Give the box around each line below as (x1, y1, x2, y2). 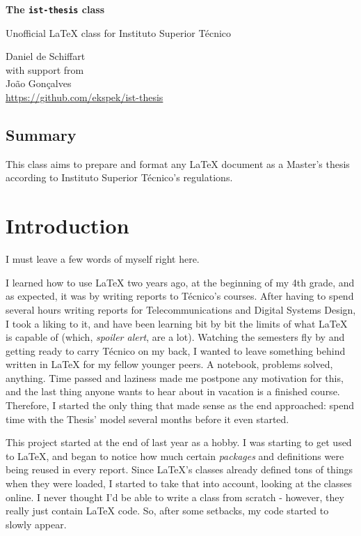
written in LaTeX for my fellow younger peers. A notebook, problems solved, (6, 357, 333, 372)
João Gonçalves (6, 76, 72, 91)
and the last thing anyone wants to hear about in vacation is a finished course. (6, 384, 340, 399)
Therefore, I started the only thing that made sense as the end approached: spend (6, 398, 355, 413)
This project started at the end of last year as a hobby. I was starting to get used (6, 435, 352, 450)
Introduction (6, 211, 129, 240)
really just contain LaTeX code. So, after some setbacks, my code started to (6, 503, 329, 518)
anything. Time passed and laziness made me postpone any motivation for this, (6, 370, 344, 385)
